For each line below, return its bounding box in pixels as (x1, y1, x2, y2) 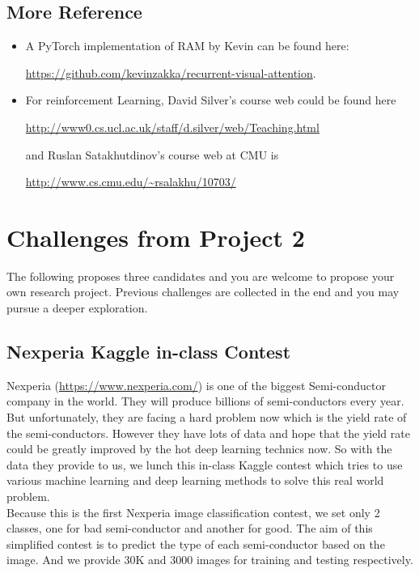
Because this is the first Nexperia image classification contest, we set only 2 (6, 503, 380, 520)
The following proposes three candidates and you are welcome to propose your (6, 267, 395, 284)
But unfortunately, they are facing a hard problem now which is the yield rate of (6, 409, 407, 426)
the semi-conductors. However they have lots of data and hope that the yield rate (6, 424, 410, 441)
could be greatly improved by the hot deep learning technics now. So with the (6, 440, 392, 457)
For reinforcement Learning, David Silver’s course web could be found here (25, 91, 396, 108)
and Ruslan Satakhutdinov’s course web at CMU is (25, 146, 279, 163)
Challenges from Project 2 (6, 220, 305, 253)
